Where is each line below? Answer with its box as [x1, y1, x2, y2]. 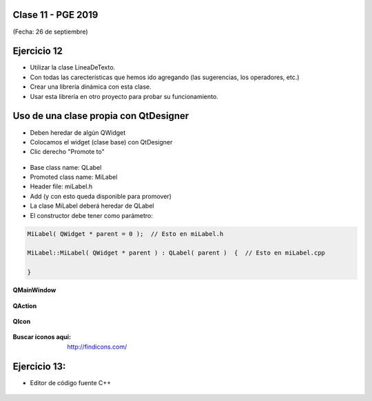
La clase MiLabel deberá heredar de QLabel [30, 202, 154, 210]
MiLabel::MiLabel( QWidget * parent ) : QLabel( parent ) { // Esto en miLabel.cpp [27, 249, 325, 257]
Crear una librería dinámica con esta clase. [30, 83, 152, 91]
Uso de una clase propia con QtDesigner [12, 110, 189, 122]
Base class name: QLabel [30, 163, 102, 171]
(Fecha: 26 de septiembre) [12, 28, 89, 36]
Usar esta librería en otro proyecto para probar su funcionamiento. [30, 92, 218, 100]
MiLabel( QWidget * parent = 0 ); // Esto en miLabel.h [27, 230, 224, 237]
